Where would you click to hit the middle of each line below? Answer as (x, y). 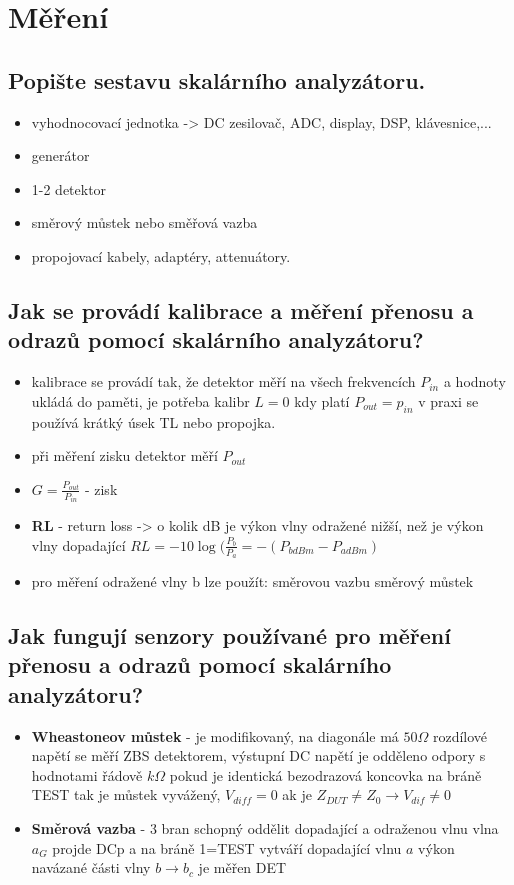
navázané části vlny (91, 867)
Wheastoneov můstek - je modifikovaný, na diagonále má (215, 735)
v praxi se (448, 400)
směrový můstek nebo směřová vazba (144, 222)
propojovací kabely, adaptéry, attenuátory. (161, 255)
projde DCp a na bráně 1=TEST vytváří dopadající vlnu (227, 847)
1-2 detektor (69, 188)
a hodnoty (474, 381)
